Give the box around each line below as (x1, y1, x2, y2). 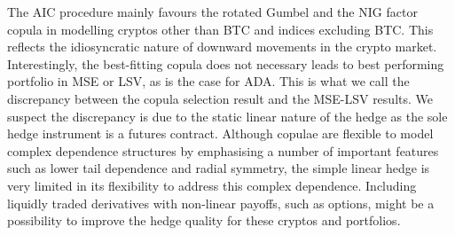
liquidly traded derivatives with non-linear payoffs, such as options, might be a (7, 193, 435, 212)
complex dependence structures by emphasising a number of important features (7, 141, 439, 160)
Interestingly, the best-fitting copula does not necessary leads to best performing (7, 54, 444, 73)
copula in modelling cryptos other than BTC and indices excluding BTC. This (7, 20, 434, 38)
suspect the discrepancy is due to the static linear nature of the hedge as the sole (7, 106, 448, 125)
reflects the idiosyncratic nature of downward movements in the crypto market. (7, 37, 437, 56)
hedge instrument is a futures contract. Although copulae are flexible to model (7, 124, 434, 143)
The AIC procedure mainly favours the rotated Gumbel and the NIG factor (7, 3, 418, 20)
